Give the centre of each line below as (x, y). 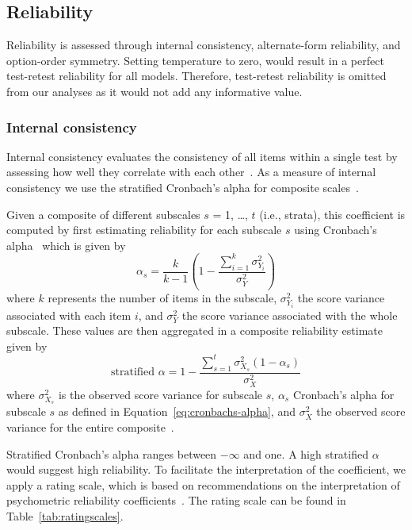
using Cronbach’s (336, 230)
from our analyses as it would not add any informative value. (154, 91)
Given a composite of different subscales (103, 214)
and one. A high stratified (306, 453)
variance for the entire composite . (90, 427)
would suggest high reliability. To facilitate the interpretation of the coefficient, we (206, 469)
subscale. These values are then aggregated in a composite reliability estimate (195, 330)
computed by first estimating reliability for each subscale (144, 230)
